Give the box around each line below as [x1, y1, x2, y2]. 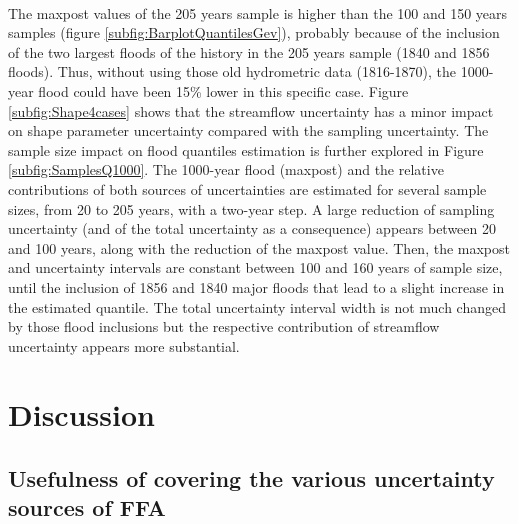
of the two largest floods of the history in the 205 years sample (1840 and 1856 [8, 41, 490, 62]
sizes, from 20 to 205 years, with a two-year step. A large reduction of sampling [8, 198, 495, 219]
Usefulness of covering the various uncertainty [8, 463, 495, 494]
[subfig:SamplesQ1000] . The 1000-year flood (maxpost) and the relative [8, 159, 444, 180]
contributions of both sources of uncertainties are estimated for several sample [8, 178, 487, 199]
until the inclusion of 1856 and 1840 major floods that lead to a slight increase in [8, 276, 505, 297]
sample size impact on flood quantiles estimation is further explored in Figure [8, 139, 484, 160]
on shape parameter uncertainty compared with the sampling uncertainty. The [8, 120, 489, 141]
